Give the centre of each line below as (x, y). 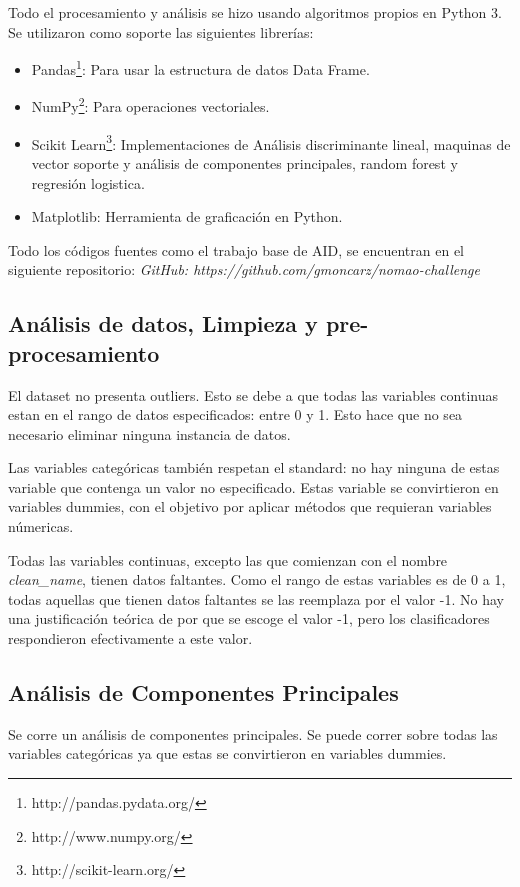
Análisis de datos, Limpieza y (163, 323)
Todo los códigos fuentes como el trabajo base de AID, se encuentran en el (236, 249)
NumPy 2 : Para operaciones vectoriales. (150, 105)
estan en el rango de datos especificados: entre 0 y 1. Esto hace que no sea (235, 414)
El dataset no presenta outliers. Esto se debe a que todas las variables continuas (253, 394)
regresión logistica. (88, 182)
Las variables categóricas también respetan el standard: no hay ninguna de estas (254, 467)
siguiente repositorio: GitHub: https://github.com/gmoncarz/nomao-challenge (244, 269)
